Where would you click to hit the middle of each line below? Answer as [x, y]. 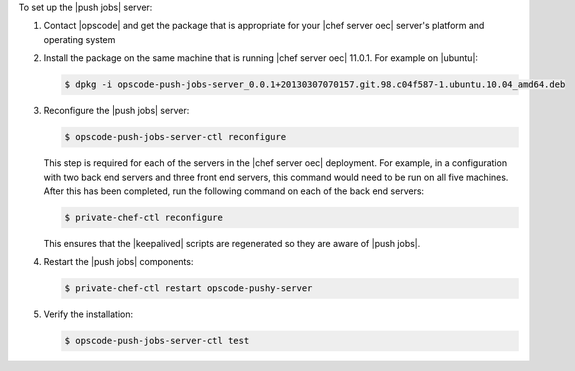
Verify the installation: [88, 314]
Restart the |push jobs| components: [118, 262]
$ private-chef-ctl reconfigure [144, 217]
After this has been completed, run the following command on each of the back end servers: [234, 191]
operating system [79, 39]
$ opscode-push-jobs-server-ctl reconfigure [175, 137]
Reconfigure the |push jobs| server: [116, 111]
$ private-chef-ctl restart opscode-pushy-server [188, 288]
